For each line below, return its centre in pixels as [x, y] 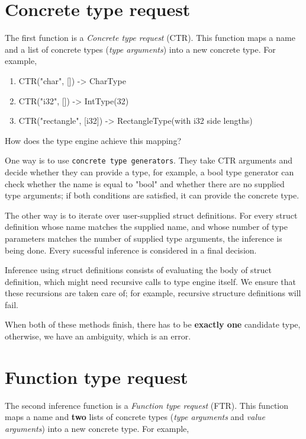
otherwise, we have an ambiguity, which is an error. [98, 336]
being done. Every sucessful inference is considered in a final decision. [131, 250]
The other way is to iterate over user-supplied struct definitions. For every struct [151, 215]
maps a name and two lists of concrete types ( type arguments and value [135, 417]
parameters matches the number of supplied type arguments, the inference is [144, 238]
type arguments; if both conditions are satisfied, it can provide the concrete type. [152, 195]
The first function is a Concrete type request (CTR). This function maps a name [150, 38]
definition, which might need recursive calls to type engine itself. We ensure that [150, 281]
